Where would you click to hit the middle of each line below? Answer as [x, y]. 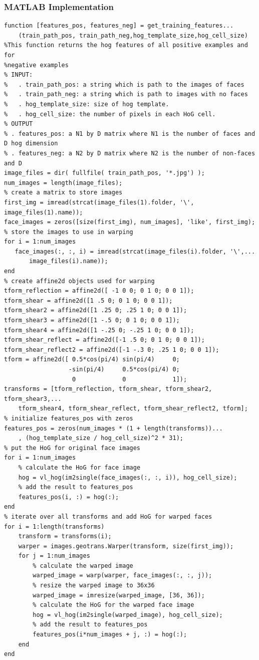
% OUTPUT [19, 124]
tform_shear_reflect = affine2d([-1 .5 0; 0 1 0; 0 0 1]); [104, 340]
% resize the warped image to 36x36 [94, 586]
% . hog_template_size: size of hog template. [87, 104]
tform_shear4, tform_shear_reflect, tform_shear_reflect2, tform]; [133, 409]
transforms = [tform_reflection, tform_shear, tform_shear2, [108, 389]
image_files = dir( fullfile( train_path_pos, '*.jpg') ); [104, 173]
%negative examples [36, 65]
